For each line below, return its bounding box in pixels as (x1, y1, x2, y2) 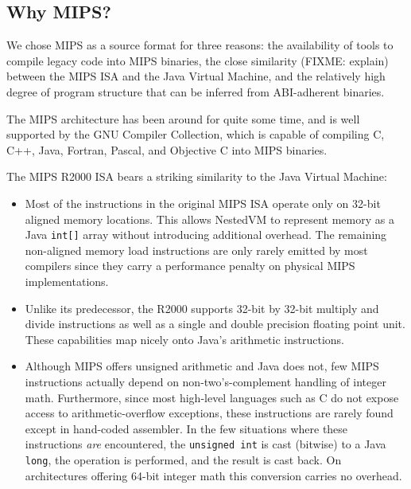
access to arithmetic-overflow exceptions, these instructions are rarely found (25, 405, 394, 421)
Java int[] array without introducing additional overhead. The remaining (25, 226, 387, 243)
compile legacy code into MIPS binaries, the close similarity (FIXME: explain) (6, 52, 389, 68)
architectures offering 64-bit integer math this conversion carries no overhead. (25, 467, 402, 483)
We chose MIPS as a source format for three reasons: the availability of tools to (6, 37, 394, 53)
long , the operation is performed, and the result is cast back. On (25, 451, 342, 467)
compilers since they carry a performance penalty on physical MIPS (25, 257, 355, 274)
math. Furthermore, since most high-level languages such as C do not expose (25, 389, 399, 405)
